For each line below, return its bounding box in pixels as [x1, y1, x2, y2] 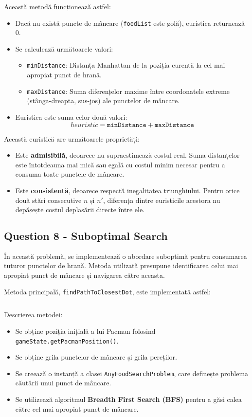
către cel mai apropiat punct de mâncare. [15, 403, 139, 414]
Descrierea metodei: [4, 309, 63, 320]
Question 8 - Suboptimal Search [4, 228, 168, 243]
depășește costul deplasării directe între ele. [15, 204, 145, 215]
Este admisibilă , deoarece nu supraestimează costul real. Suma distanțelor [15, 150, 240, 160]
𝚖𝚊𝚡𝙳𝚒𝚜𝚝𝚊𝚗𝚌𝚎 [154, 121, 194, 128]
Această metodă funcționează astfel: [4, 1, 111, 11]
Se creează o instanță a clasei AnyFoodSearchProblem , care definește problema [15, 368, 249, 378]
